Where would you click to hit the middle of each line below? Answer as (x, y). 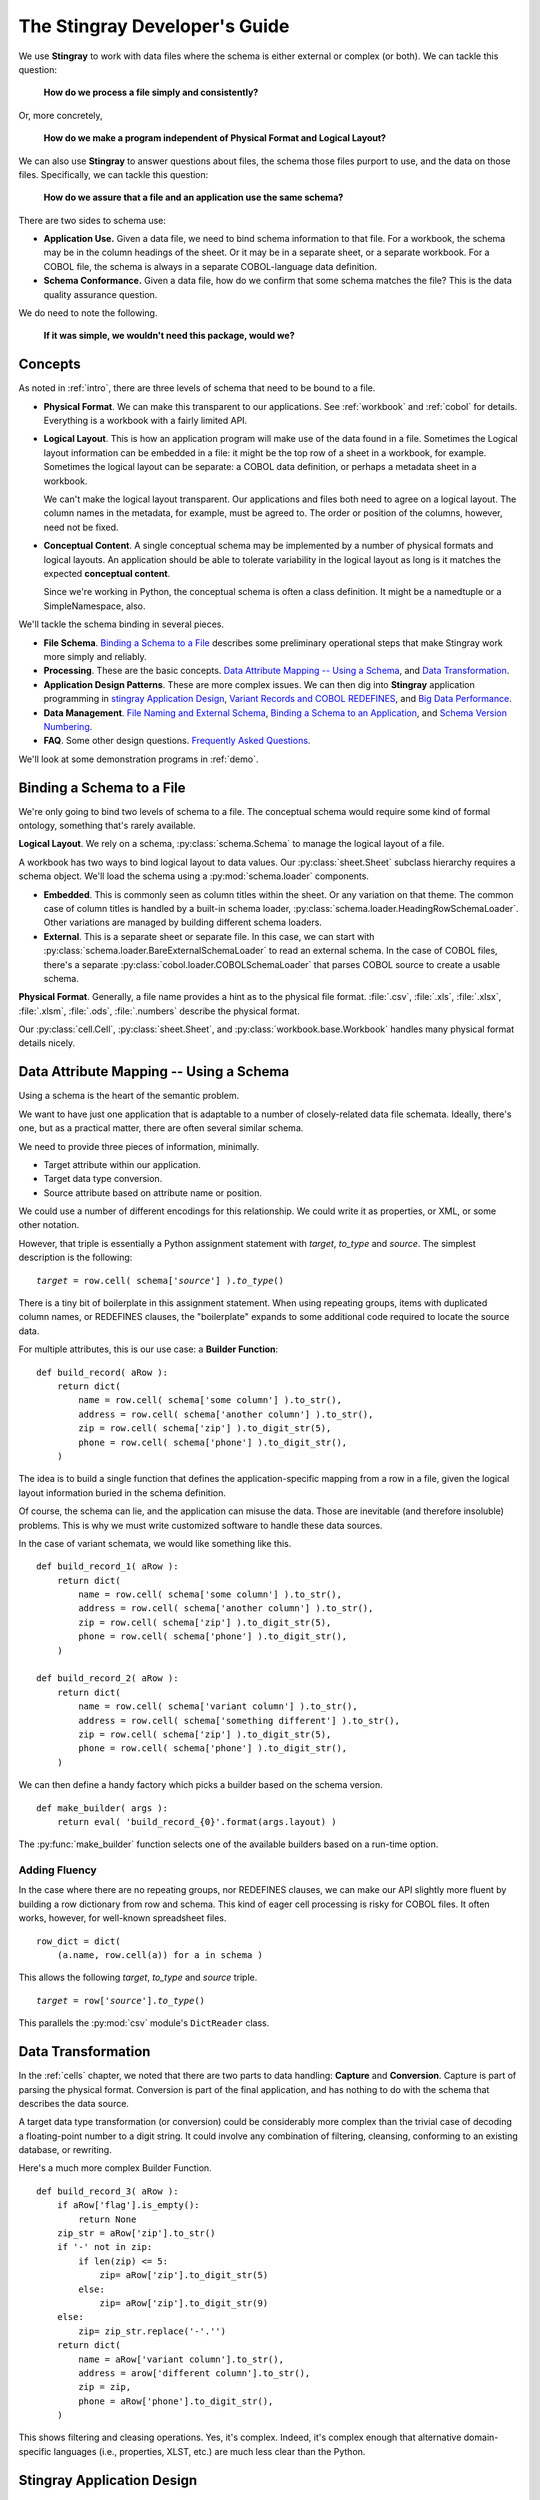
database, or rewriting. (65, 2150)
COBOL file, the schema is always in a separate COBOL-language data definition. (210, 266)
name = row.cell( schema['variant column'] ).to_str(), (218, 1706)
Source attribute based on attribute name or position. (152, 1192)
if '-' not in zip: (104, 2247)
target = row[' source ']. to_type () (120, 2000)
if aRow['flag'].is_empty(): (128, 2205)
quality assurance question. (100, 294)
